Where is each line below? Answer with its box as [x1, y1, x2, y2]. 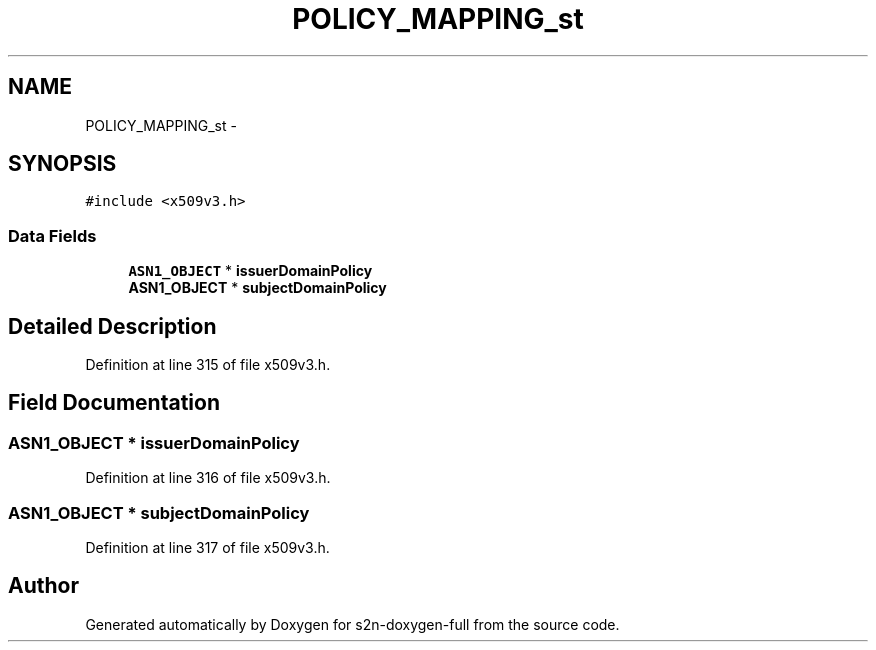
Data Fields [8, 225, 97, 246]
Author [8, 573, 79, 599]
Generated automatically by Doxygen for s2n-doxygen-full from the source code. [85, 615, 620, 633]
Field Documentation [8, 390, 220, 416]
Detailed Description [8, 313, 217, 339]
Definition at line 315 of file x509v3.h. [85, 356, 331, 374]
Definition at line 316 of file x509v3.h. [85, 469, 331, 487]
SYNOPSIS [8, 151, 117, 177]
